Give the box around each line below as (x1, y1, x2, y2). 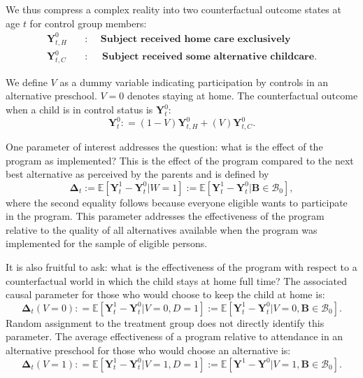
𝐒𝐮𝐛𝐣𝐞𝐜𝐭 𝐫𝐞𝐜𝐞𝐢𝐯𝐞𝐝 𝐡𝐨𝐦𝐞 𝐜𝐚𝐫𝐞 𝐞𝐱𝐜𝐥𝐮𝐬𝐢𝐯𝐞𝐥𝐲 (100, 34, 291, 44)
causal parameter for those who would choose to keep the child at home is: (6, 287, 325, 302)
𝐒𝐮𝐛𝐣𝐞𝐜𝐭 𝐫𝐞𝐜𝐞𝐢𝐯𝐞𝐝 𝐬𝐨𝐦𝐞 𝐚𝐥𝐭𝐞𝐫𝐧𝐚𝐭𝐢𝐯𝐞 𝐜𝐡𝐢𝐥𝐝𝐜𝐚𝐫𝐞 (102, 52, 315, 62)
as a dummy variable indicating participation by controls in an (59, 74, 329, 89)
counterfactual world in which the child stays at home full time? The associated (6, 273, 348, 288)
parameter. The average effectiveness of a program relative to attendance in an (6, 329, 343, 344)
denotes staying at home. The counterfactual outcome (127, 88, 358, 103)
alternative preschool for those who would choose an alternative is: (6, 343, 291, 358)
